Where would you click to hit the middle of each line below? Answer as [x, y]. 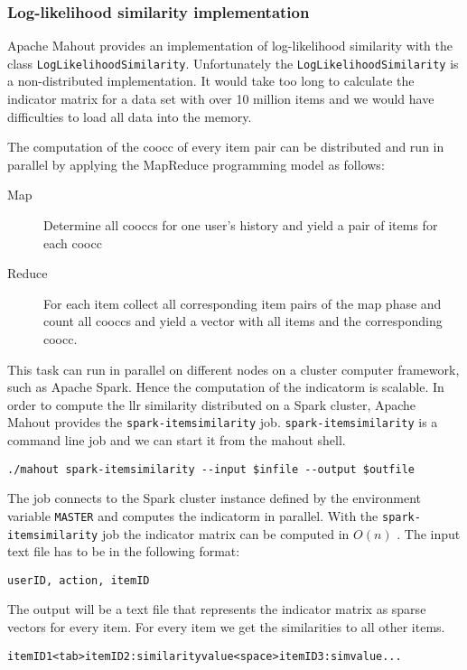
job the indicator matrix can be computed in [225, 533]
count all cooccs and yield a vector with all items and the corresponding [243, 321]
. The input [429, 533]
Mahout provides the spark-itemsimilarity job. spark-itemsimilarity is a [223, 422]
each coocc [73, 242]
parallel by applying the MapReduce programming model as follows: [196, 164]
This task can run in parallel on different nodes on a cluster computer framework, [233, 369]
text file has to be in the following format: [124, 551]
